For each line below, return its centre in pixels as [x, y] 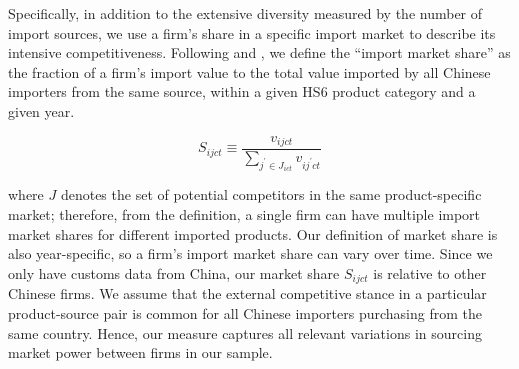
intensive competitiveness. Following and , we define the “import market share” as [259, 52]
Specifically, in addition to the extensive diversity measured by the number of [245, 13]
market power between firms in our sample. [140, 352]
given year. [41, 110]
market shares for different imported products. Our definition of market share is [253, 233]
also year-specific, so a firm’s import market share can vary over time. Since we [250, 253]
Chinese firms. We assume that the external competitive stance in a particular [247, 293]
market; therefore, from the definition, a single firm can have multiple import [244, 214]
